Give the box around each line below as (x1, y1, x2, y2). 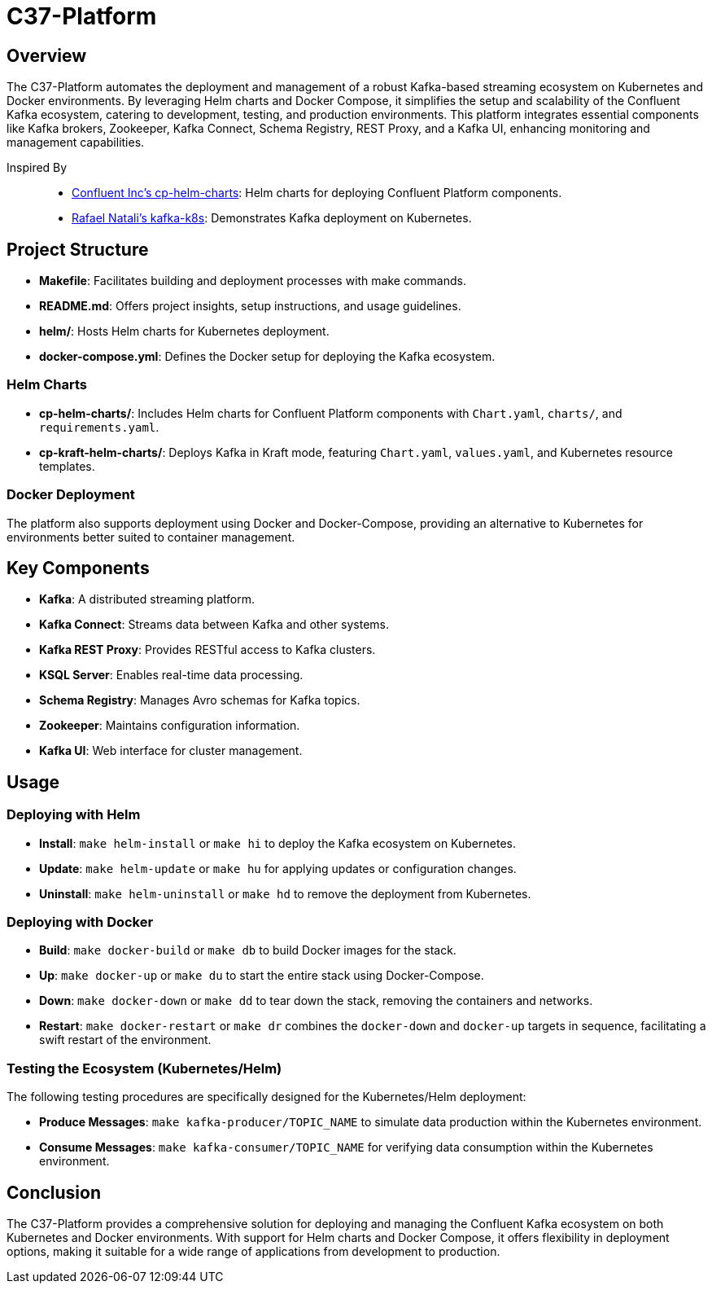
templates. (39, 459, 95, 473)
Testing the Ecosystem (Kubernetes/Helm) (7, 1060, 282, 1077)
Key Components (7, 557, 150, 578)
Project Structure (7, 239, 149, 260)
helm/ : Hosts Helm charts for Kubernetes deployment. (39, 324, 330, 339)
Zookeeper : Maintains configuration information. (39, 718, 300, 733)
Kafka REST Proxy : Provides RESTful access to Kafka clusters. (39, 643, 376, 657)
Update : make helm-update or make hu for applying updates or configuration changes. (39, 861, 517, 875)
